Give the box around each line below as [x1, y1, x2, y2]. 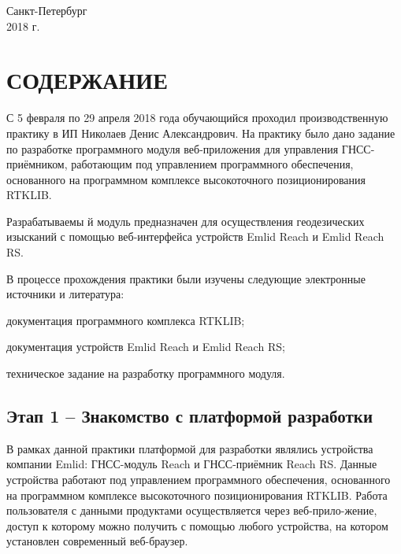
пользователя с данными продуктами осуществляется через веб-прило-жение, [6, 502, 377, 519]
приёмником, [6, 156, 68, 172]
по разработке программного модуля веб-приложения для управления [6, 140, 339, 157]
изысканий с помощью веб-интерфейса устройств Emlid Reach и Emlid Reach [6, 228, 384, 245]
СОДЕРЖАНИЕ [6, 64, 168, 96]
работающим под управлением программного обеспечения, [71, 156, 354, 172]
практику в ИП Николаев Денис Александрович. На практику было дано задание [6, 124, 395, 141]
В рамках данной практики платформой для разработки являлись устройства [6, 440, 373, 456]
